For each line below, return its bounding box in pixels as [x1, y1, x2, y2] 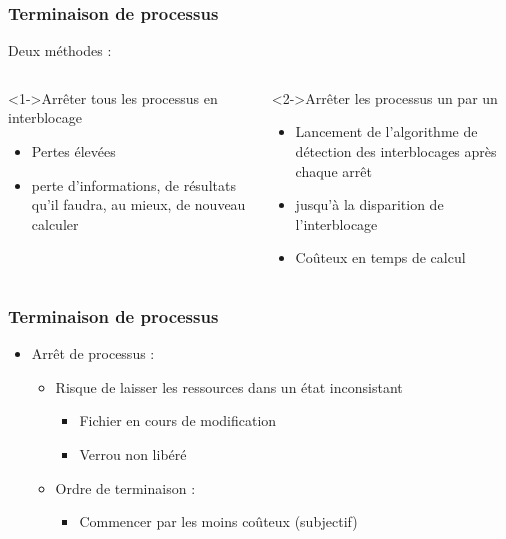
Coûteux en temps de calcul [295, 247, 466, 268]
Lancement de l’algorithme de [295, 121, 478, 142]
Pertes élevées [31, 141, 116, 161]
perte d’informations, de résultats [31, 174, 236, 195]
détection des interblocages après [295, 141, 497, 161]
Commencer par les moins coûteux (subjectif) [79, 511, 358, 532]
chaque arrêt [295, 160, 372, 181]
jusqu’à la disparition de [295, 194, 444, 215]
